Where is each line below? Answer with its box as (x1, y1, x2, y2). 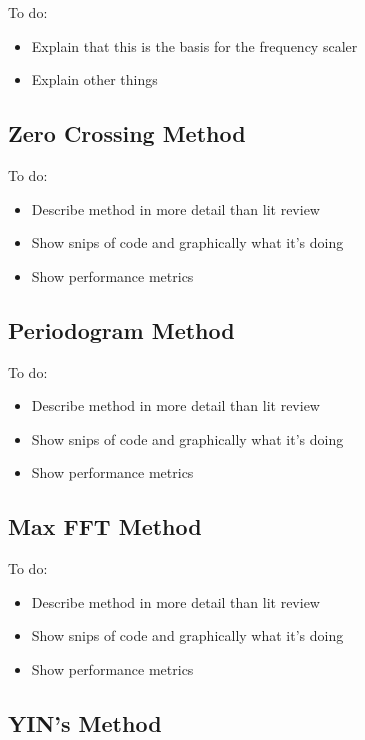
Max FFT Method (8, 511, 202, 542)
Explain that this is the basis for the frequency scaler (31, 35, 358, 56)
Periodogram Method (8, 314, 235, 345)
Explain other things (31, 69, 158, 90)
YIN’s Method (8, 707, 162, 738)
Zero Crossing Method (8, 118, 246, 149)
